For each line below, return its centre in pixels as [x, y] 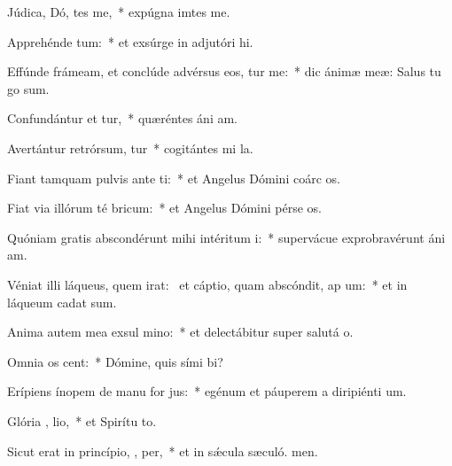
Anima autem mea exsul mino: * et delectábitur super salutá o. [180, 332]
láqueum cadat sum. [62, 302]
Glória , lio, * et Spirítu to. [82, 420]
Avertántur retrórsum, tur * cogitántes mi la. [130, 148]
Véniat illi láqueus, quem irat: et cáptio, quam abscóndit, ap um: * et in [207, 284]
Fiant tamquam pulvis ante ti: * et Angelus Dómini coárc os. [174, 178]
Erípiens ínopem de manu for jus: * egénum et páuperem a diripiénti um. [207, 391]
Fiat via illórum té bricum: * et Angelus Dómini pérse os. [165, 208]
